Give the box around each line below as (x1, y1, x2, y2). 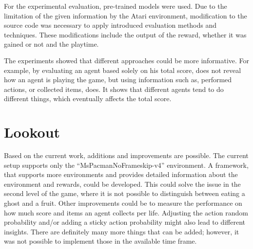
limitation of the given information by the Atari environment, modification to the (4, 10, 247, 20)
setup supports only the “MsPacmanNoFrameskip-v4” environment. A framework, (4, 160, 249, 170)
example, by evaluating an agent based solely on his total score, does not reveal (4, 65, 241, 75)
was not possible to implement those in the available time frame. (4, 236, 197, 246)
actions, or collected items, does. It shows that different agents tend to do (4, 84, 224, 94)
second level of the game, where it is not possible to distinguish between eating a (4, 188, 245, 198)
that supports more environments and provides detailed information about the (4, 169, 238, 179)
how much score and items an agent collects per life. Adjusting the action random (4, 207, 248, 217)
